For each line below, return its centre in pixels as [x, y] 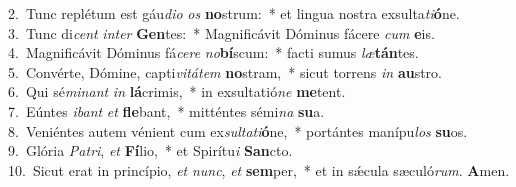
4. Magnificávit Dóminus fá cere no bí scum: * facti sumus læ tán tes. [213, 52]
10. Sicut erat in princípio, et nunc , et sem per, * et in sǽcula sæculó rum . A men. [259, 169]
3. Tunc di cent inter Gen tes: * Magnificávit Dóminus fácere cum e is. [221, 32]
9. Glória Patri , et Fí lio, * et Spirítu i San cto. [150, 150]
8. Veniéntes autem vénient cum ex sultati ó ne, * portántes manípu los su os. [238, 130]
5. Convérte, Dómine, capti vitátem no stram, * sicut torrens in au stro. [225, 71]
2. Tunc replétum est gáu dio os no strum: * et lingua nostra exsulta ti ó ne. [234, 13]
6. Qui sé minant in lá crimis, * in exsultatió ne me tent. [177, 91]
